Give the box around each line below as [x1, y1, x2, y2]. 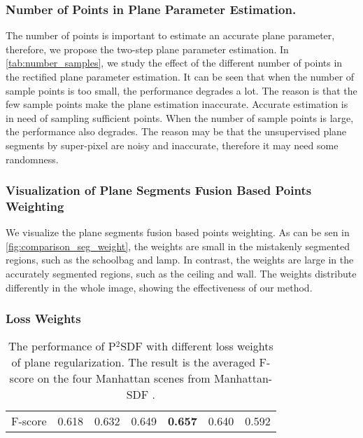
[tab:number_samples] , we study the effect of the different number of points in [6, 55, 343, 70]
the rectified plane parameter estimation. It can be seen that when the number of [6, 69, 355, 83]
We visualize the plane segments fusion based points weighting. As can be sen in [6, 225, 350, 240]
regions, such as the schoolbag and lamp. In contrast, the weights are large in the [6, 252, 354, 267]
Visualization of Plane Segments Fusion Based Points [6, 182, 312, 199]
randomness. [6, 151, 59, 166]
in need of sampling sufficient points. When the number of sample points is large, [6, 110, 354, 125]
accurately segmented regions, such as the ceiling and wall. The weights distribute [6, 266, 357, 281]
